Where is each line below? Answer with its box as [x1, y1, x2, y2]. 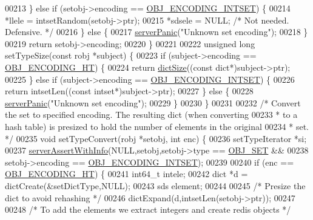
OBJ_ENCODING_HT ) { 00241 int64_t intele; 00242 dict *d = [5, 167, 248, 180]
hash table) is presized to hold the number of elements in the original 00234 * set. [5, 120, 309, 132]
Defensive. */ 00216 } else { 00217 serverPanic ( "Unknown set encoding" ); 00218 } [5, 25, 308, 38]
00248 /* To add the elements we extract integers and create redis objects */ [5, 203, 291, 216]
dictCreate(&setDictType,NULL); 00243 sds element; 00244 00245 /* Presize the [5, 179, 306, 192]
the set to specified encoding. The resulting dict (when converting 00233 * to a [5, 108, 298, 121]
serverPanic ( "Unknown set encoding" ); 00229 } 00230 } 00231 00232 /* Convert [5, 96, 301, 109]
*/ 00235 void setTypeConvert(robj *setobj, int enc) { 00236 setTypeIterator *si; [5, 132, 307, 144]
